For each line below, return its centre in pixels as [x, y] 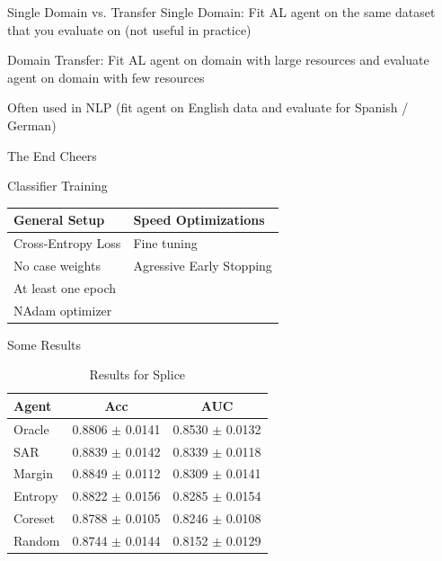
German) [32, 125]
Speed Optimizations [199, 220]
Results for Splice [137, 374]
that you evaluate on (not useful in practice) [129, 29]
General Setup [59, 220]
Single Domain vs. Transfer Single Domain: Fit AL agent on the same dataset [221, 12]
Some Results [44, 344]
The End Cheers [52, 155]
